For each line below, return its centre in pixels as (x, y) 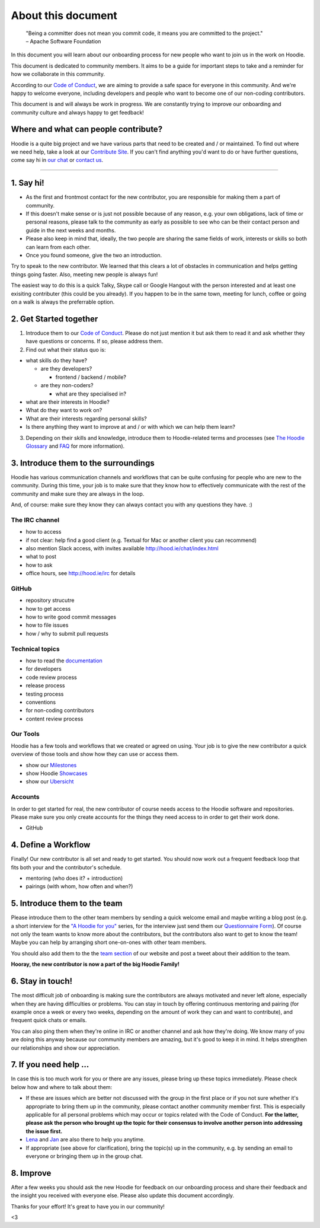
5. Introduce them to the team (67, 903)
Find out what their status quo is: (66, 349)
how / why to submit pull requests (67, 633)
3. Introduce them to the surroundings (83, 463)
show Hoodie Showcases (57, 773)
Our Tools (25, 734)
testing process (45, 694)
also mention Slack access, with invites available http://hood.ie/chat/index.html (122, 548)
